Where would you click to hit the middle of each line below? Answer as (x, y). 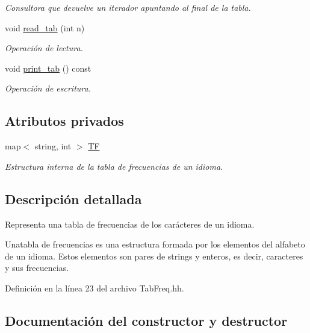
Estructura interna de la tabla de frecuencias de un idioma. (114, 166)
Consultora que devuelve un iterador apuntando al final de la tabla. (128, 7)
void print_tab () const (48, 68)
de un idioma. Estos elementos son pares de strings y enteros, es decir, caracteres (154, 256)
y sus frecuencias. (37, 268)
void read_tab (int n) (45, 27)
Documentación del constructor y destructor (146, 320)
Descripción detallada (73, 198)
